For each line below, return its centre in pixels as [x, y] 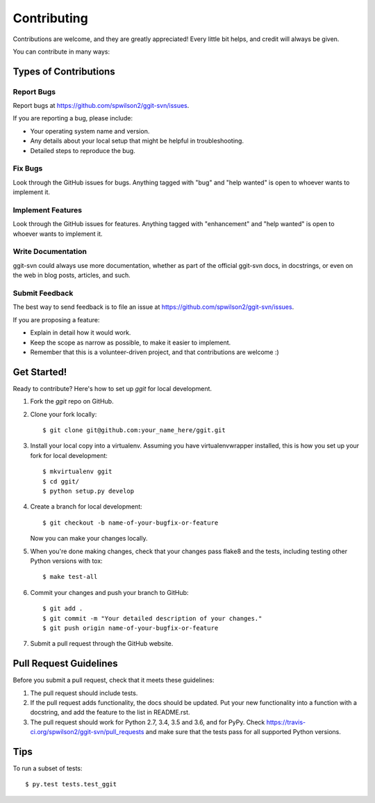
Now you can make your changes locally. [89, 539]
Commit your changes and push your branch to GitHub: [109, 592]
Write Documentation [50, 252]
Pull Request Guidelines [65, 663]
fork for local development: [69, 455]
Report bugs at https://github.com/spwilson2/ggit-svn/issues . [101, 106]
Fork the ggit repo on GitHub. [72, 401]
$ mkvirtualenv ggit [77, 472]
